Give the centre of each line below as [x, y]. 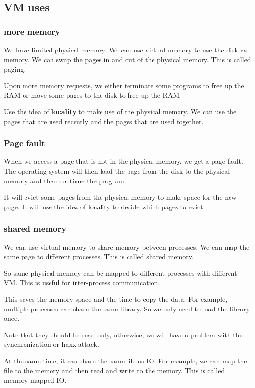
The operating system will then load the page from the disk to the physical [117, 170]
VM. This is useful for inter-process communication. [82, 282]
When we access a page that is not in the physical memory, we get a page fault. [124, 161]
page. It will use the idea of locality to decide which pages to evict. [104, 206]
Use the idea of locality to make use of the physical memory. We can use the [120, 111]
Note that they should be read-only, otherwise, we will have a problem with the [123, 334]
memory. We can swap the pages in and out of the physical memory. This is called [127, 59]
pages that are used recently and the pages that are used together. [104, 121]
